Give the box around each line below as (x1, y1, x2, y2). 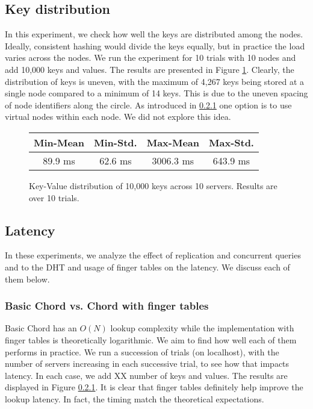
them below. (5, 272, 50, 285)
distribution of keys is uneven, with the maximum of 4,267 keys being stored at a (5, 75, 305, 87)
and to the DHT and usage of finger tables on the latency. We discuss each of (5, 260, 290, 273)
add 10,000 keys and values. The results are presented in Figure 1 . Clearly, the (5, 63, 294, 75)
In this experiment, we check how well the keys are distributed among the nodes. (5, 28, 303, 40)
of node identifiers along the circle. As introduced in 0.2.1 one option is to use (5, 98, 292, 111)
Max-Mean (146, 135, 199, 149)
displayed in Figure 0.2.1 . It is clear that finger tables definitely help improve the (5, 381, 303, 393)
